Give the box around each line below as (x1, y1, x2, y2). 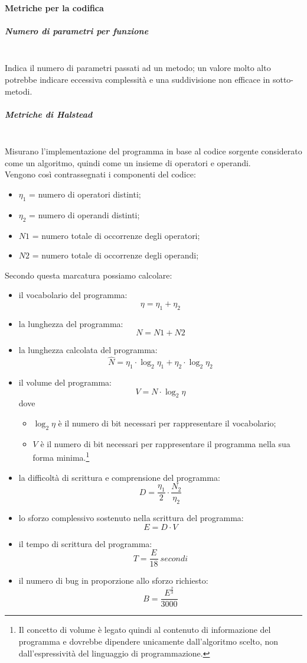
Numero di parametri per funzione (5, 24, 149, 37)
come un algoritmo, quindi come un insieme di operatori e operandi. (5, 156, 251, 169)
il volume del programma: (18, 376, 112, 389)
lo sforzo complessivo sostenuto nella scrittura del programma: (18, 512, 244, 524)
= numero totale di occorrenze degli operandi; (32, 249, 199, 261)
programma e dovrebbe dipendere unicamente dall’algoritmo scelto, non (18, 635, 279, 647)
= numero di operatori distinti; (29, 188, 141, 200)
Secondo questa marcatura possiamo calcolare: (5, 269, 172, 281)
